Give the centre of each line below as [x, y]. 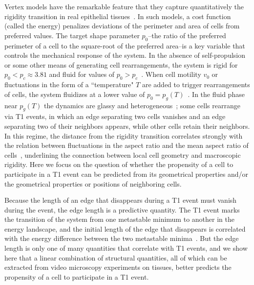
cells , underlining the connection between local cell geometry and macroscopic [123, 154]
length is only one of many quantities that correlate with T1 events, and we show [126, 248]
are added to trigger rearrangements [196, 84]
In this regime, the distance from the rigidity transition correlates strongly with [124, 135]
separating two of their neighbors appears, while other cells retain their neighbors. [127, 126]
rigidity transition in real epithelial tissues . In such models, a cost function [118, 16]
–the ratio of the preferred [187, 35]
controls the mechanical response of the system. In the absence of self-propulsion [125, 55]
